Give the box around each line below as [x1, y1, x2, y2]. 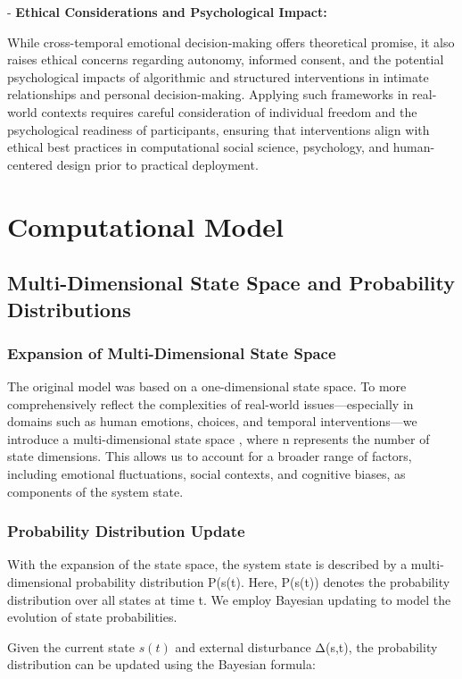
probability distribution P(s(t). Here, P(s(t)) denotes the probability [76, 573, 450, 591]
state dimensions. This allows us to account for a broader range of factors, [7, 447, 412, 465]
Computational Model [7, 207, 285, 244]
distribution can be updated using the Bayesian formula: [7, 655, 316, 674]
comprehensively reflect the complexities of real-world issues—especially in [7, 394, 414, 413]
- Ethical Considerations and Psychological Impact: [7, 3, 327, 21]
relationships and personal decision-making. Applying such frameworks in [7, 85, 408, 104]
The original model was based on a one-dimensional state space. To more [7, 377, 407, 396]
